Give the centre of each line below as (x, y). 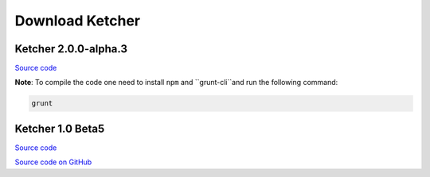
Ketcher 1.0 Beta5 (60, 128)
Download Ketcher (78, 21)
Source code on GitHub (53, 162)
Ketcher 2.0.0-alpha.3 (71, 49)
